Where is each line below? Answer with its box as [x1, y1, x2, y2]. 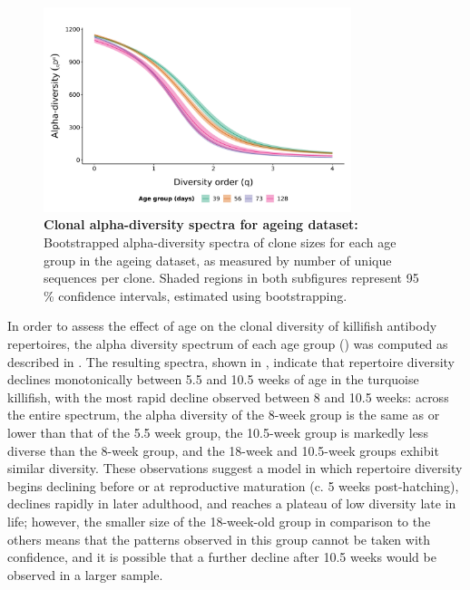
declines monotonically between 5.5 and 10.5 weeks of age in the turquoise [7, 370, 419, 389]
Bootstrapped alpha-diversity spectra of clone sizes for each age [44, 233, 397, 252]
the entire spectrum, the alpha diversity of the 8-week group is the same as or [7, 405, 440, 424]
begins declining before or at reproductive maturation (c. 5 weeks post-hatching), [7, 476, 459, 495]
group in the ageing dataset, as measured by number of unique [44, 250, 392, 269]
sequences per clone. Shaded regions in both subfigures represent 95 [44, 268, 419, 287]
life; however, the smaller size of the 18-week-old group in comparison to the [7, 511, 431, 530]
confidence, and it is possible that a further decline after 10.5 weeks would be [7, 547, 436, 566]
